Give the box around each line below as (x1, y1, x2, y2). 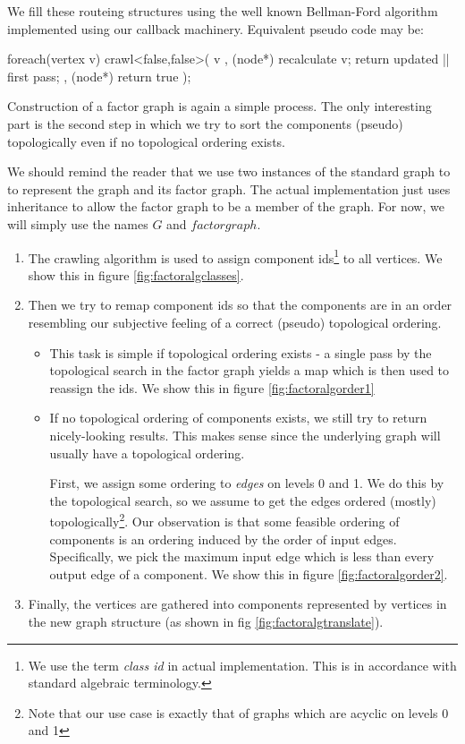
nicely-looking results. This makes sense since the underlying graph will (49, 425, 441, 444)
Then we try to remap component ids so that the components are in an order (28, 295, 452, 314)
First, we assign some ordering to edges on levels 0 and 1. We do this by (49, 474, 444, 492)
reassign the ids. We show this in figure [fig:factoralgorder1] (49, 378, 375, 397)
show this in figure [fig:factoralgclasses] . (28, 265, 244, 284)
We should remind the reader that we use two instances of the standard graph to (7, 162, 451, 181)
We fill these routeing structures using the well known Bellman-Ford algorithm (7, 2, 438, 20)
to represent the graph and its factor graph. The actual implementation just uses (7, 179, 451, 198)
